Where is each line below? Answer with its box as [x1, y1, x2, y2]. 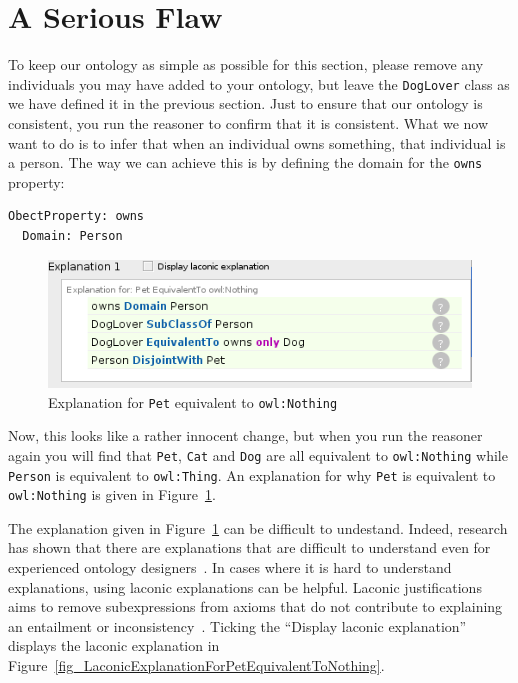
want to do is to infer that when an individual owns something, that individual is [8, 132, 506, 153]
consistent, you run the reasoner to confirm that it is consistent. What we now [8, 112, 489, 133]
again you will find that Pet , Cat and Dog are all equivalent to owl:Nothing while [8, 444, 508, 465]
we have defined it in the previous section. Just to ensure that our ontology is [8, 93, 483, 114]
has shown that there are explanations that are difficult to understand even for [8, 537, 491, 558]
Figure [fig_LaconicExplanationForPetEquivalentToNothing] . [8, 654, 385, 675]
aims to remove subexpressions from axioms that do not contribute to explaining [8, 596, 503, 617]
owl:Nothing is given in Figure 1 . [8, 484, 216, 505]
